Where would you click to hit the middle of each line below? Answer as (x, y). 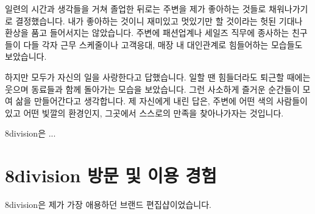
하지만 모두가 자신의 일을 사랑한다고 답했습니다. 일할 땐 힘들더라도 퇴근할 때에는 (158, 77)
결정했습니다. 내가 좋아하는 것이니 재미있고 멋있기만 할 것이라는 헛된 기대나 (159, 20)
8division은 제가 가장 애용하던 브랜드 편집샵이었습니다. (108, 205)
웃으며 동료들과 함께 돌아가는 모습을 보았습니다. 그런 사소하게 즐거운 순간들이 (152, 89)
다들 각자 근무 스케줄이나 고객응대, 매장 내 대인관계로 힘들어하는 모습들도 (163, 44)
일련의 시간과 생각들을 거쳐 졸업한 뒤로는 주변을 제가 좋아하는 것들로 (136, 9)
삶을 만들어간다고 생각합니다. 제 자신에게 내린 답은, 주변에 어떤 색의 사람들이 (161, 101)
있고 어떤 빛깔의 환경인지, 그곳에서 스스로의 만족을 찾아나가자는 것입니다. (144, 112)
